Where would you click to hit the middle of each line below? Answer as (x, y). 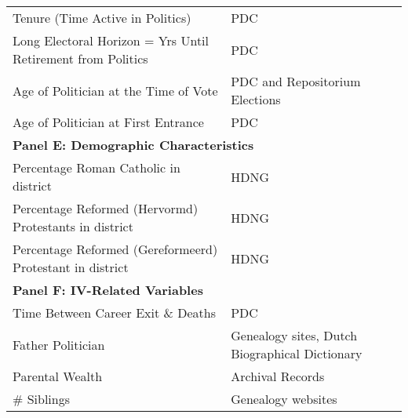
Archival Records (278, 376)
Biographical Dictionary (297, 353)
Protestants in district (73, 226)
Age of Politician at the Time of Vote (115, 90)
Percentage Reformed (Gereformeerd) (115, 249)
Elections (256, 99)
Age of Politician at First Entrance (108, 122)
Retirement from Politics (80, 58)
